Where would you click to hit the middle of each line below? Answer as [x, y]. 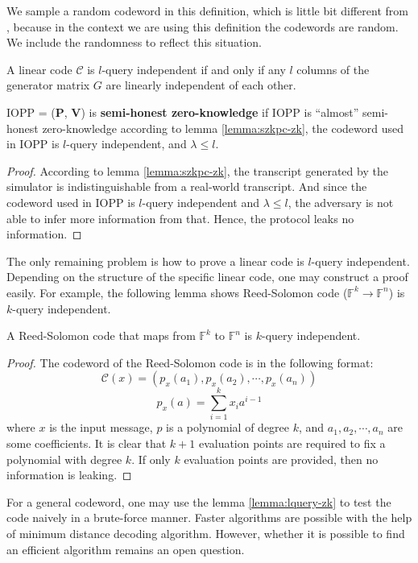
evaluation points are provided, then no [281, 459]
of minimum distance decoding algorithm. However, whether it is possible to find [206, 533]
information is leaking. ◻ [69, 475]
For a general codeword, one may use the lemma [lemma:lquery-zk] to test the [199, 501]
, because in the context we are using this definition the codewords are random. [203, 26]
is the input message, [101, 427]
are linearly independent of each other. [201, 85]
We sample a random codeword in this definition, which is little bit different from [207, 10]
